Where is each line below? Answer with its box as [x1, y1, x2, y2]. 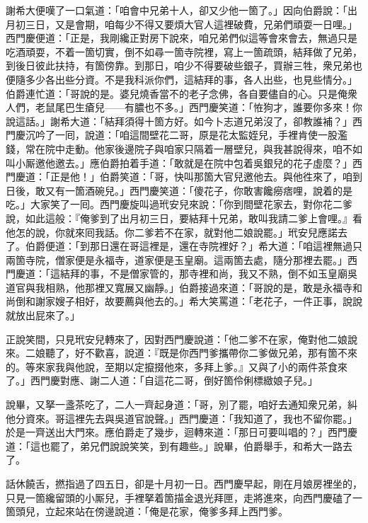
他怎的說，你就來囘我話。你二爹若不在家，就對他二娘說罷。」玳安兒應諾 [6, 224, 338, 239]
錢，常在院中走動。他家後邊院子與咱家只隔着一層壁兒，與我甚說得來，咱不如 [6, 141, 362, 156]
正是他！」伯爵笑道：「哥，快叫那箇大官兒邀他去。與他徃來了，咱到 [50, 169, 362, 184]
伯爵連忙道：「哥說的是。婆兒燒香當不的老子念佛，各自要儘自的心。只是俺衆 [6, 86, 357, 100]
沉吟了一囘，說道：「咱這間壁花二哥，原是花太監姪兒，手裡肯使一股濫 [25, 127, 347, 142]
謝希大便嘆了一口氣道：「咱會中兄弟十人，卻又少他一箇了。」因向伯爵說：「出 [6, 3, 357, 17]
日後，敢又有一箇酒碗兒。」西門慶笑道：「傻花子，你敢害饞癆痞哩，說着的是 [6, 183, 352, 197]
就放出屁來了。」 [6, 308, 80, 323]
